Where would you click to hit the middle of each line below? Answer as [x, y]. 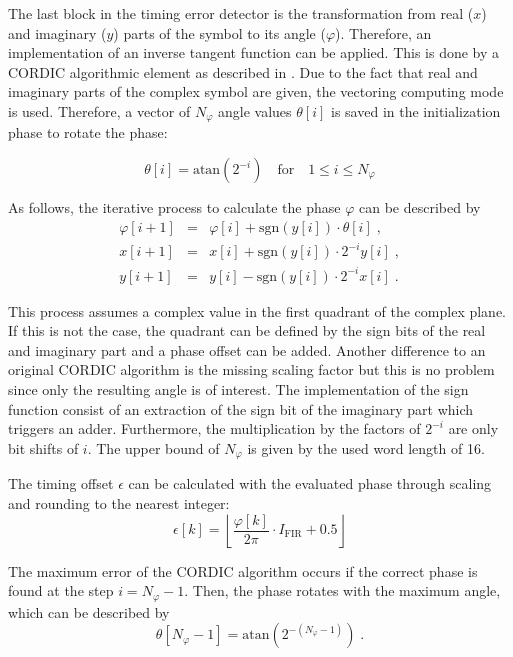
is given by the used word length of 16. [366, 447]
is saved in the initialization [416, 110]
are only [473, 428]
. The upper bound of [153, 447]
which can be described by [89, 611]
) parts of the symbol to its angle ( [219, 32]
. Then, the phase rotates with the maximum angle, [342, 590]
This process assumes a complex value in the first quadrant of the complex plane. [257, 310]
